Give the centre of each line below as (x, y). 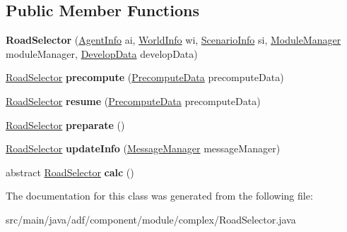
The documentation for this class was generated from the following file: (159, 196)
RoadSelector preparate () (65, 124)
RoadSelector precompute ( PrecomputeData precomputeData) (145, 77)
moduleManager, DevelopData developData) (102, 53)
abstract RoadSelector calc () (70, 172)
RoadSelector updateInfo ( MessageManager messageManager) (143, 148)
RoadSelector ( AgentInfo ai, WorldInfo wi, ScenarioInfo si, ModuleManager (173, 40)
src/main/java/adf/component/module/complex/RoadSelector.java (151, 219)
